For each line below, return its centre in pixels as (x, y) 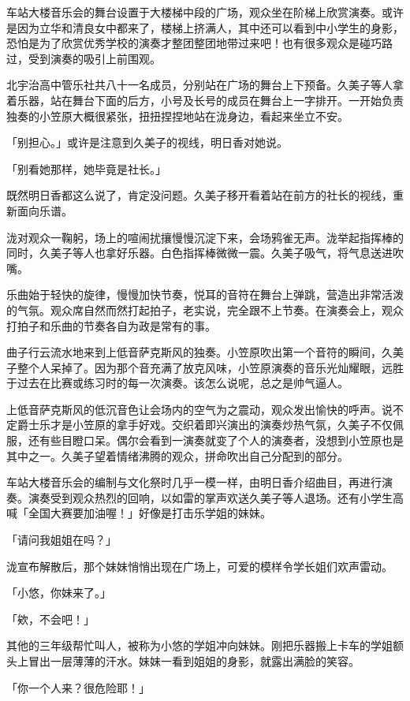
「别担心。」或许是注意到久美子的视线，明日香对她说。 (147, 142)
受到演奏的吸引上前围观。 (94, 58)
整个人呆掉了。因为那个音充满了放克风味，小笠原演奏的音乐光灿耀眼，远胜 (210, 367)
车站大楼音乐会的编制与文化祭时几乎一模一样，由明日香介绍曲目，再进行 (194, 482)
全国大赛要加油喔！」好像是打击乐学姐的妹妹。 (149, 513)
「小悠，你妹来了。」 (59, 593)
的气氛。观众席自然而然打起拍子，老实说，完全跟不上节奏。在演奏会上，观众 (205, 309)
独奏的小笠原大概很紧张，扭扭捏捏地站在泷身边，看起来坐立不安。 (177, 116)
